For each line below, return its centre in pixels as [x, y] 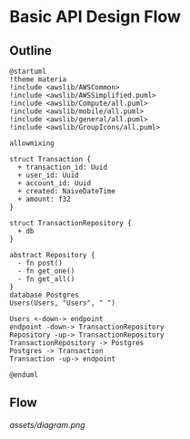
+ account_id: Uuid [55, 183]
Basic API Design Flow [95, 17]
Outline [30, 51]
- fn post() [40, 263]
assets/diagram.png [47, 424]
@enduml [24, 375]
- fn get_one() [46, 271]
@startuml [28, 71]
